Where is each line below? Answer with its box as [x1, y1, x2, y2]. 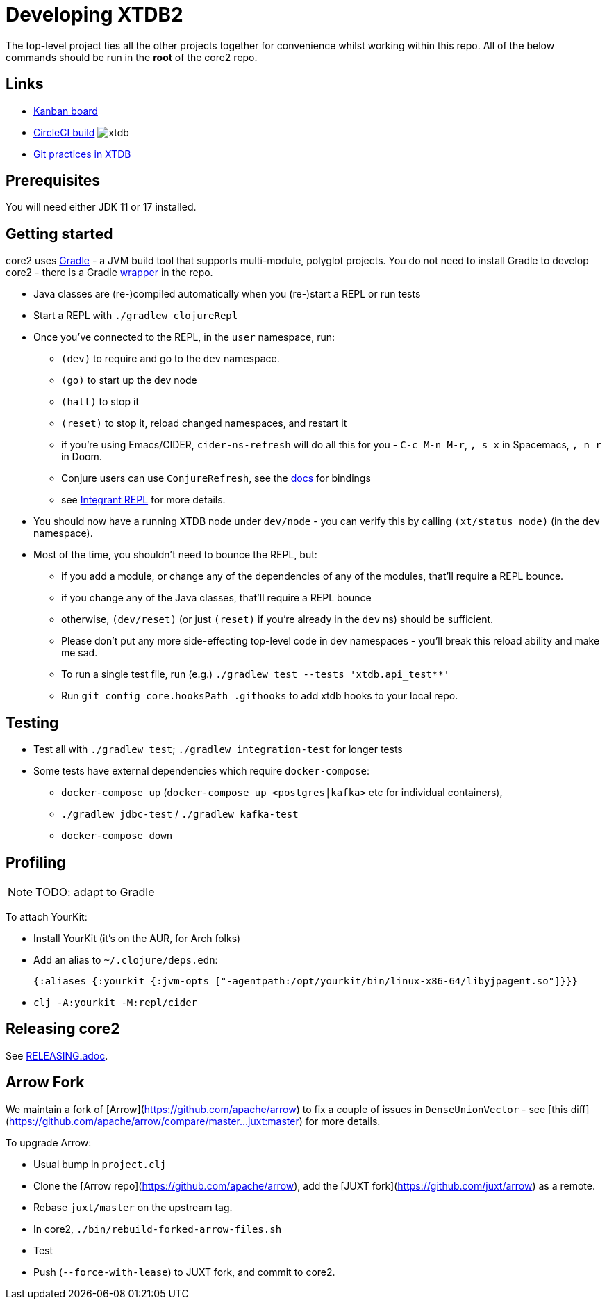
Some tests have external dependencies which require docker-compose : [33, 765, 370, 777]
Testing [6, 713, 59, 731]
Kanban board [33, 104, 98, 117]
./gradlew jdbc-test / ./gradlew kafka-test [61, 808, 299, 820]
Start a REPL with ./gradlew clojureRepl [33, 309, 238, 322]
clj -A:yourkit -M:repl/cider [33, 996, 198, 1008]
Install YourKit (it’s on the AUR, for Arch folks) [33, 932, 241, 944]
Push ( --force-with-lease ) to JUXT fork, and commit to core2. [33, 1265, 335, 1278]
